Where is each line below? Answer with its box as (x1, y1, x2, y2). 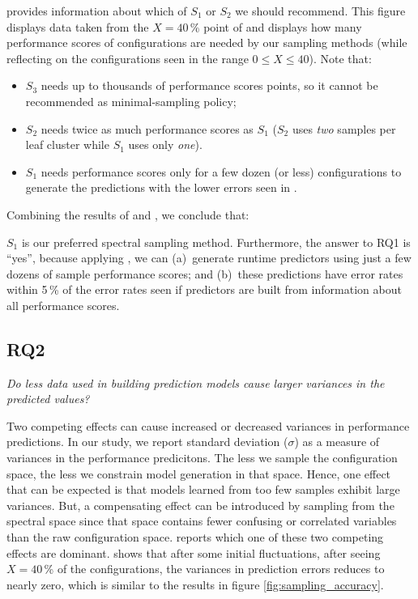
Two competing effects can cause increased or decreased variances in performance (6, 417, 410, 434)
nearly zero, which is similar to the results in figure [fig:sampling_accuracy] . (6, 576, 384, 593)
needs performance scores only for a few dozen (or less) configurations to (41, 163, 402, 180)
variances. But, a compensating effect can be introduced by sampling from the (6, 496, 395, 513)
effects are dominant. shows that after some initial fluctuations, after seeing (6, 544, 381, 561)
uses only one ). (128, 136, 203, 153)
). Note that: (309, 49, 372, 66)
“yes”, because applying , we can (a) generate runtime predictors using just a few (6, 249, 412, 266)
